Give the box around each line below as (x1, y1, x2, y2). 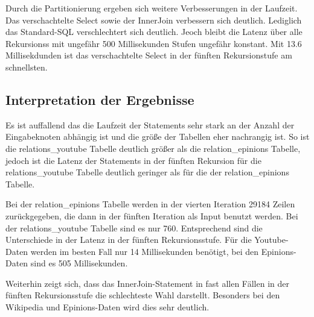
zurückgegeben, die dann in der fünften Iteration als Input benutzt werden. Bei (5, 209, 298, 222)
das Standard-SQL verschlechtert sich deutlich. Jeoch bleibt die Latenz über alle (5, 25, 303, 38)
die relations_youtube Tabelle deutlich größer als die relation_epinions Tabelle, (5, 142, 301, 154)
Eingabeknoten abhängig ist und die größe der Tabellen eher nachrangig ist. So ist (5, 130, 310, 143)
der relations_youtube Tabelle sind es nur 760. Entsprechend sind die (5, 221, 263, 234)
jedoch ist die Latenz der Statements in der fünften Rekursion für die (5, 154, 261, 166)
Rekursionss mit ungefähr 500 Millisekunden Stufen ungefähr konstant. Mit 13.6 (5, 37, 302, 49)
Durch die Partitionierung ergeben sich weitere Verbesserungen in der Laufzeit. (5, 2, 298, 14)
